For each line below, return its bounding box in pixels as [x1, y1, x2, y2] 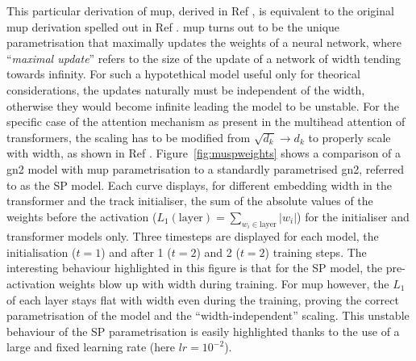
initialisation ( [6, 243, 77, 260]
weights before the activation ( [6, 208, 157, 225]
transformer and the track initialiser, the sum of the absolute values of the [6, 192, 373, 209]
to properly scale [308, 128, 391, 145]
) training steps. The [264, 243, 367, 260]
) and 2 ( [196, 243, 240, 260]
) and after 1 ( [101, 243, 172, 260]
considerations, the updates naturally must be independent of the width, [6, 81, 365, 98]
